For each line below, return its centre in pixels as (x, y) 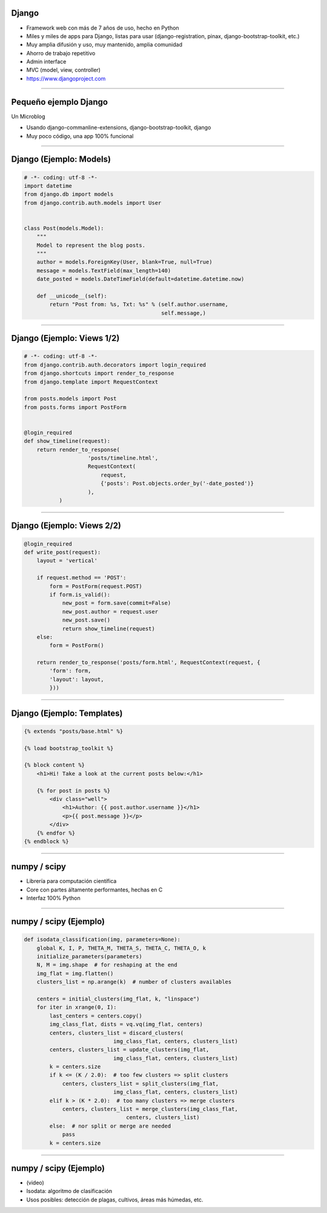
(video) (35, 1183)
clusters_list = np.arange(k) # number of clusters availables (134, 982)
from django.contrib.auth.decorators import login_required (115, 365)
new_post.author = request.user (110, 611)
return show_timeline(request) (109, 629)
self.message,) (184, 313)
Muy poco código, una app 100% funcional (80, 136)
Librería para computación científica (71, 881)
